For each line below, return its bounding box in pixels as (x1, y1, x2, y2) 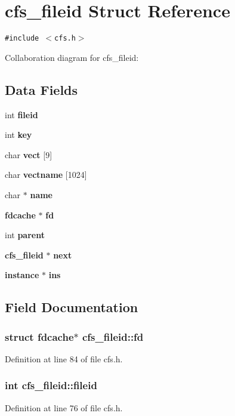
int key (5, 128, 32, 141)
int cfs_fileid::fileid (5, 378, 97, 393)
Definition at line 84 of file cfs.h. (5, 352, 123, 365)
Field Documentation (5, 298, 138, 316)
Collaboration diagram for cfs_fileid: (5, 51, 139, 63)
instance (5, 269, 39, 281)
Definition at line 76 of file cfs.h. (5, 401, 123, 414)
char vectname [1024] (5, 168, 87, 181)
